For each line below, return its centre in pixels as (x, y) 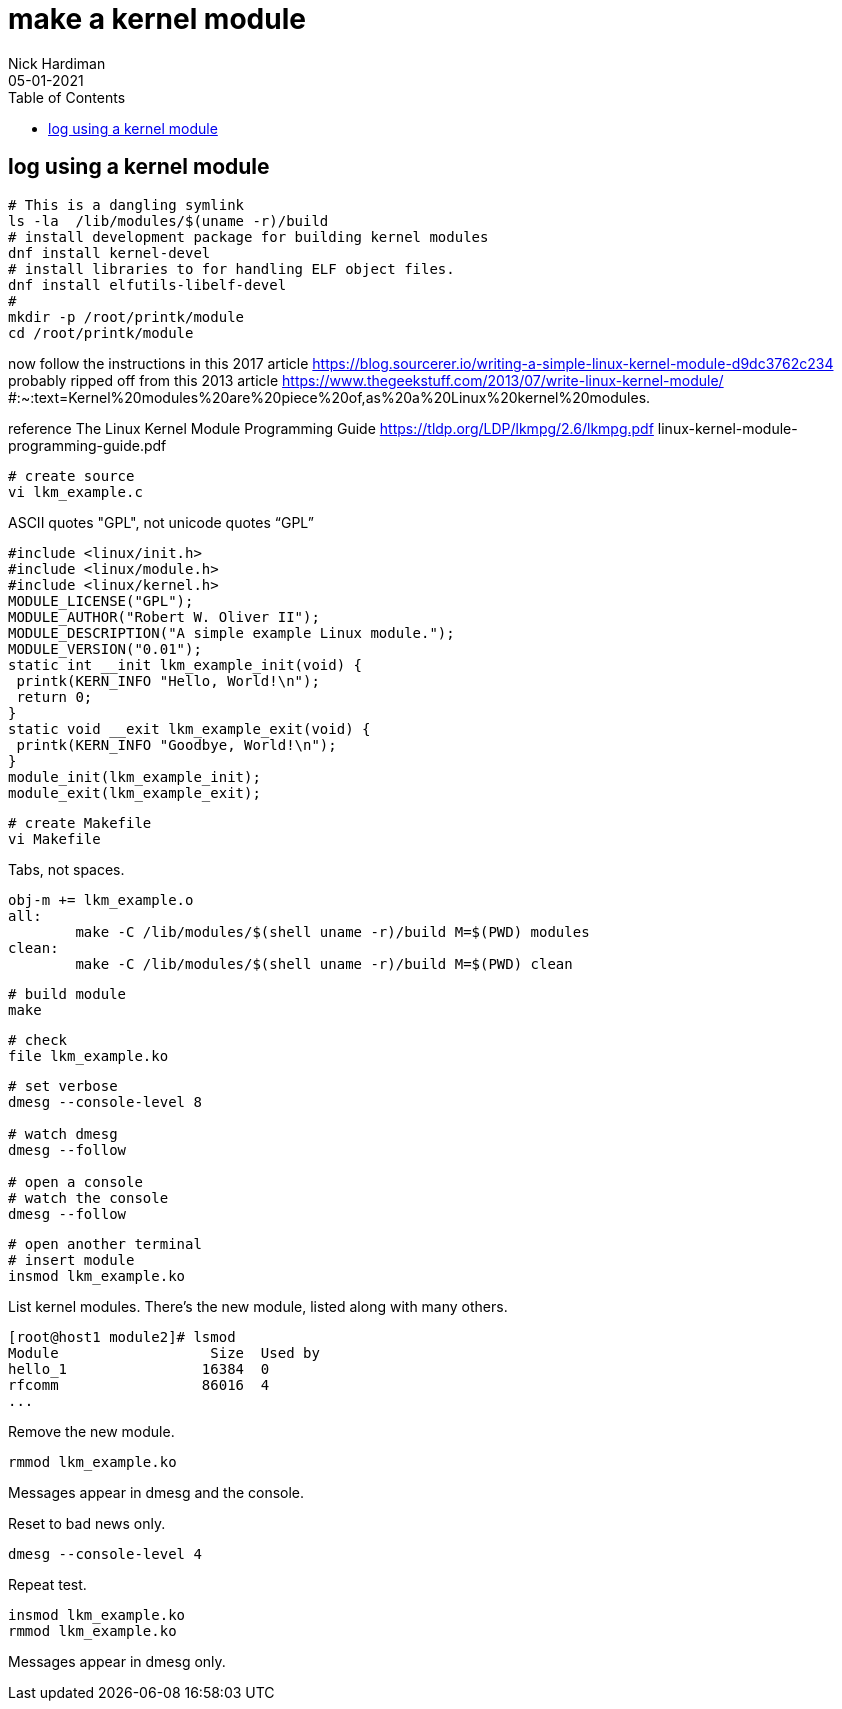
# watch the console (88, 1197)
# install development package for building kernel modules (248, 236)
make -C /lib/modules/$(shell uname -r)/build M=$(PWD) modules (332, 931)
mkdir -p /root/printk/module (126, 316)
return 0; (54, 696)
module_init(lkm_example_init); (134, 776)
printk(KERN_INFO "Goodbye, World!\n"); (176, 744)
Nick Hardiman (57, 63)
